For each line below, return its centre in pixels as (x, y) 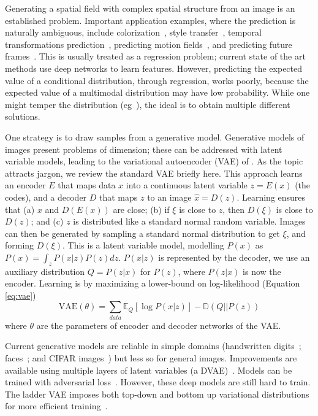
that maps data (87, 185)
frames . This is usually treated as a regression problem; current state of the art (155, 56)
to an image (169, 197)
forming (20, 245)
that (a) (20, 209)
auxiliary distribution (45, 271)
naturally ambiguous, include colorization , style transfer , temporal (133, 32)
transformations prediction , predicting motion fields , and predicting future (149, 44)
